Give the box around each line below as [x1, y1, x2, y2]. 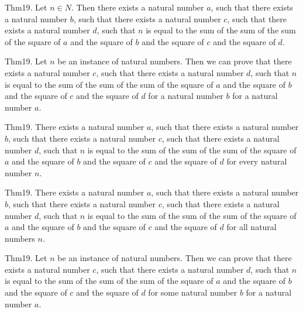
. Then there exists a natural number [71, 1, 204, 13]
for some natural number [148, 286, 237, 299]
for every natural [226, 155, 287, 167]
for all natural [226, 221, 277, 233]
